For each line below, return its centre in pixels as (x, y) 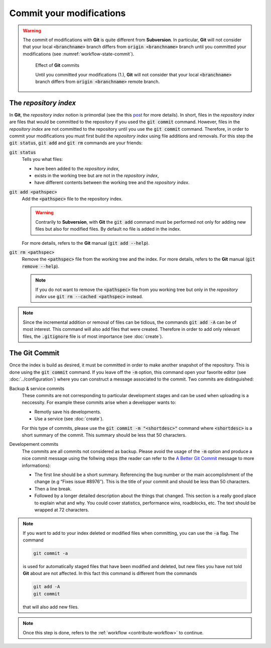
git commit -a (51, 553)
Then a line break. (53, 489)
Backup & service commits (37, 388)
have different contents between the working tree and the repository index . (112, 182)
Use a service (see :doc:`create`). (69, 419)
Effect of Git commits (57, 65)
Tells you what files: (42, 159)
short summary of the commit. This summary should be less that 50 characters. (104, 435)
